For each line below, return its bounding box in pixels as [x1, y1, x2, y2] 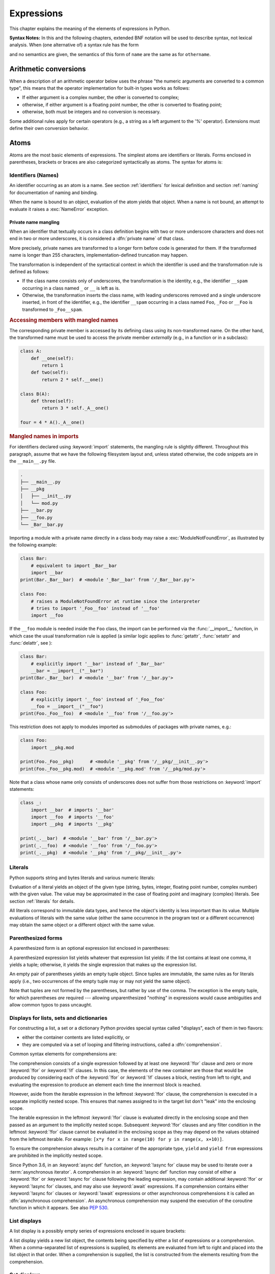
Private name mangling [9, 219, 60, 225]
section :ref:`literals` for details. [9, 898, 75, 904]
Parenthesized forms [9, 934, 63, 941]
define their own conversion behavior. [9, 125, 89, 131]
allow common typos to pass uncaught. [9, 1001, 93, 1007]
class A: [20, 348, 42, 354]
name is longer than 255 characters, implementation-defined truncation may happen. [9, 252, 188, 258]
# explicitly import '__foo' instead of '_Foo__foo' [31, 696, 166, 702]
